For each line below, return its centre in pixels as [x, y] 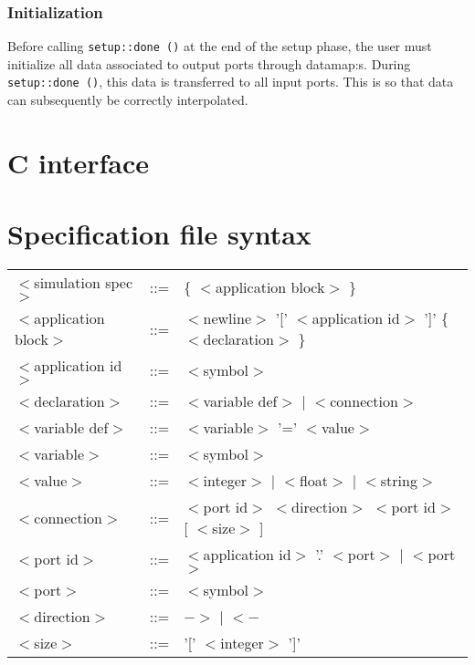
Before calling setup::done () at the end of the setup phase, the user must [220, 46]
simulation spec [84, 283]
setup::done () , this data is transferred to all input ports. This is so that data [231, 82]
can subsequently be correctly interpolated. [128, 100]
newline [227, 318]
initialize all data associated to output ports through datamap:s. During [209, 63]
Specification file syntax [159, 234]
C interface [79, 162]
